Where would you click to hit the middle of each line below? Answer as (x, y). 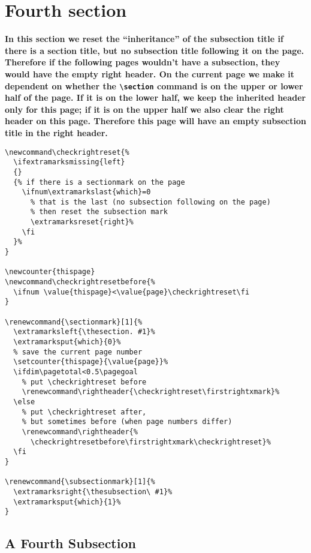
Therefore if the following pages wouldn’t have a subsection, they (143, 62)
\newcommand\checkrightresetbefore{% (80, 282)
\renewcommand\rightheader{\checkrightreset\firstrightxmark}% (151, 392)
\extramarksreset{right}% (82, 222)
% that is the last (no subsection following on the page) (150, 202)
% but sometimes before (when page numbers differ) (127, 422)
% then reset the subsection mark (99, 212)
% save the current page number (78, 352)
